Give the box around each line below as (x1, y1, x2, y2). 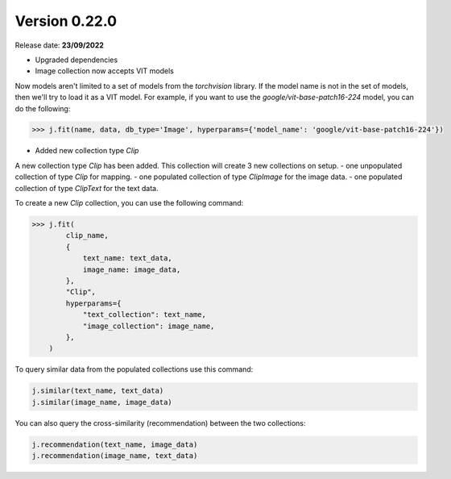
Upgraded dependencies (35, 55, 118, 65)
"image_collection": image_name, (82, 321, 215, 331)
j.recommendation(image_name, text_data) (31, 452, 198, 460)
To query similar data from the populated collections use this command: (14, 364, 254, 374)
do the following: (14, 103, 71, 113)
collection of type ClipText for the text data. (14, 183, 159, 193)
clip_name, (65, 231, 109, 240)
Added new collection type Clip (35, 146, 139, 156)
